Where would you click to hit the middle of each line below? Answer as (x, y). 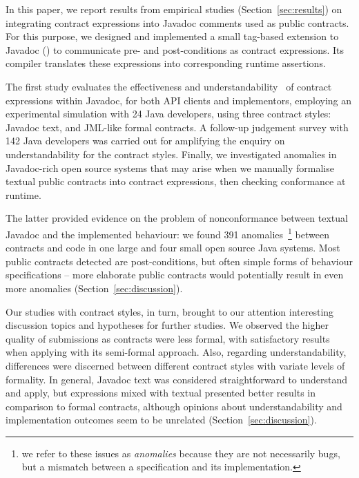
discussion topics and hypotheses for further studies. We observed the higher (167, 325)
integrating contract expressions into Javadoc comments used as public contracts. (177, 22)
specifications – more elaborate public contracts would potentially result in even (175, 275)
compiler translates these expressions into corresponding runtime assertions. (166, 63)
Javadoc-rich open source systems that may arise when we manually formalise (170, 168)
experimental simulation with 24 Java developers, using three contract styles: (168, 114)
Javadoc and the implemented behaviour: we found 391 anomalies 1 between (167, 233)
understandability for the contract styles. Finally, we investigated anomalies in (171, 154)
